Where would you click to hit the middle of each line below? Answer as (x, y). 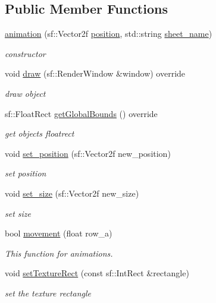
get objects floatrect (40, 133)
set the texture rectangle (48, 293)
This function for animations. (59, 253)
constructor (25, 53)
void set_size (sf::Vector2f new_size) (72, 193)
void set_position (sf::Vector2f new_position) (88, 153)
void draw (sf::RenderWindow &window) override (95, 73)
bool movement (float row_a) (59, 233)
